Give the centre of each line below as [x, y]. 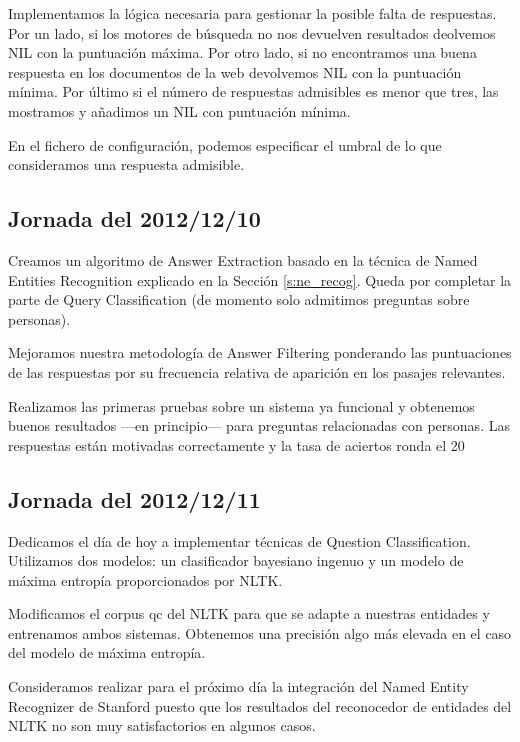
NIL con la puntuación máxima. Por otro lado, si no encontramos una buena [242, 52]
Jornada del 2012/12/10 [134, 218]
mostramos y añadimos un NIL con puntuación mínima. [179, 110]
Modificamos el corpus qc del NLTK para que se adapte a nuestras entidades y [249, 613]
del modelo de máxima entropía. [107, 652]
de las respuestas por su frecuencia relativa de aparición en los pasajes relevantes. [257, 371]
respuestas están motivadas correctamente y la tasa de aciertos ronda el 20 [236, 444]
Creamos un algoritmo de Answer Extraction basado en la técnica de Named [243, 259]
